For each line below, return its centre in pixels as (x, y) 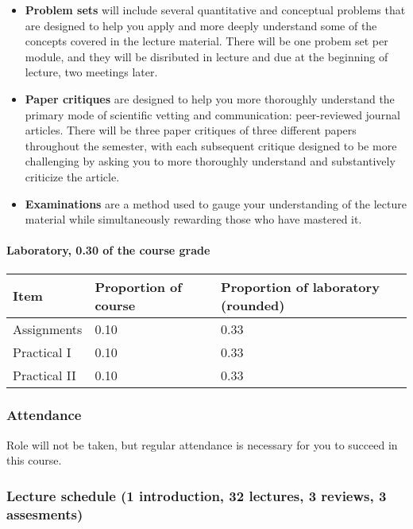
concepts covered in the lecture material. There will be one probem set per (206, 41)
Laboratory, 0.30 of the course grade (108, 250)
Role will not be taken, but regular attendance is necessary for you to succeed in (202, 444)
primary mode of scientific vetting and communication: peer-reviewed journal (212, 114)
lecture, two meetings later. (91, 72)
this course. (34, 460)
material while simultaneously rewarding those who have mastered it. (193, 219)
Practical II (44, 375)
